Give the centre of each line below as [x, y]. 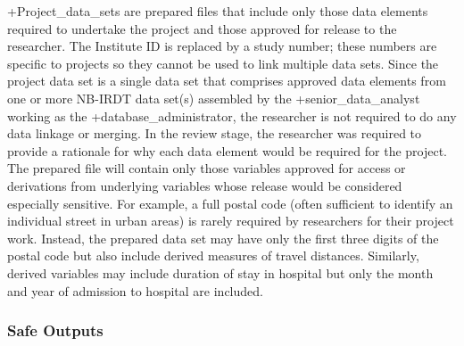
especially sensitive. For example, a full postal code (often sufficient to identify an [230, 203]
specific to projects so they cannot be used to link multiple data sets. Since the [223, 63]
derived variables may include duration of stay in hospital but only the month [220, 272]
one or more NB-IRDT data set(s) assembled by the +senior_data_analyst [214, 98]
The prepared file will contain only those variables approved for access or [207, 168]
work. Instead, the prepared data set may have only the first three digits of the [223, 238]
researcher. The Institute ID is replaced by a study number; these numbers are [222, 46]
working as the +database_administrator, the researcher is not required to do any [232, 115]
